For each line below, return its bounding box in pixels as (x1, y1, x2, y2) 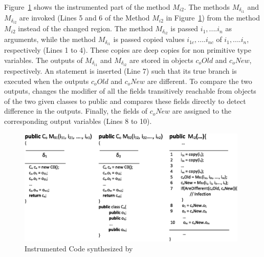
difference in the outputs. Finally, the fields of (4, 105, 148, 116)
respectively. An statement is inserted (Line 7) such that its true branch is (4, 66, 237, 76)
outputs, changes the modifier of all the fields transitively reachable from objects (4, 85, 256, 96)
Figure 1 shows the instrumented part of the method (4, 2, 170, 12)
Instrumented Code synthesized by (25, 243, 133, 254)
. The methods (184, 2, 230, 12)
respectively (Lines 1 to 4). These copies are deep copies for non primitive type (4, 45, 251, 55)
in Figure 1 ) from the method (166, 12, 260, 23)
